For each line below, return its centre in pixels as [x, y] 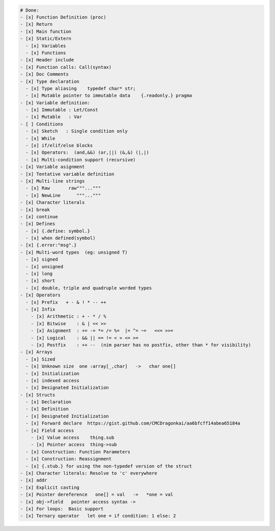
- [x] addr [34, 480]
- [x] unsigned [45, 267]
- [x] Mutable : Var [54, 117]
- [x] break [35, 209]
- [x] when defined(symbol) [61, 238]
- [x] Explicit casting [50, 487]
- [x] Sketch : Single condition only [77, 131]
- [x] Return [36, 24]
